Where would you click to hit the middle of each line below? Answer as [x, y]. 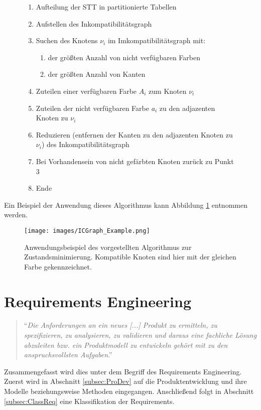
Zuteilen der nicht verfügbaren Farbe [92, 108]
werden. [16, 215]
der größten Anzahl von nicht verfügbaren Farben [124, 57]
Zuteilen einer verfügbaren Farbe [86, 91]
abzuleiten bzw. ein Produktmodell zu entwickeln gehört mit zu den [126, 345]
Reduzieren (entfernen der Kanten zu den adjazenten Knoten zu [134, 134]
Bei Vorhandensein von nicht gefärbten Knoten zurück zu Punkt [135, 161]
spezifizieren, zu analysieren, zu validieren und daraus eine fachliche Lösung [140, 335]
